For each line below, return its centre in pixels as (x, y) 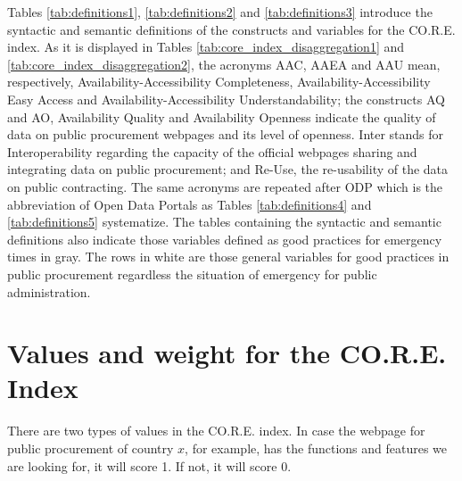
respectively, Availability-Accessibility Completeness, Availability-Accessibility (219, 82)
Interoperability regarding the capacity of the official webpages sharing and (212, 151)
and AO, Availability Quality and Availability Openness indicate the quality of (222, 116)
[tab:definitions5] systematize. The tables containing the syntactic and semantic (224, 222)
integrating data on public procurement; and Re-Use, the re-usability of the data (228, 169)
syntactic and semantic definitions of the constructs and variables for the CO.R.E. (231, 29)
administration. (49, 291)
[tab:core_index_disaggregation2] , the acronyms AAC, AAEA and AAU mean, (224, 64)
